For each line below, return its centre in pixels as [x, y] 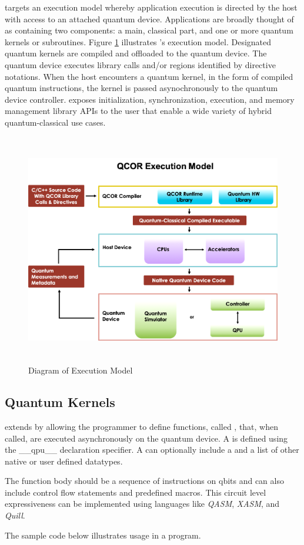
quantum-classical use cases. [55, 122]
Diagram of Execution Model [81, 370]
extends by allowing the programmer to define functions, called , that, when [142, 426]
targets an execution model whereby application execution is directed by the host [151, 7]
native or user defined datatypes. [64, 461]
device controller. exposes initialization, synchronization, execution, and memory [150, 99]
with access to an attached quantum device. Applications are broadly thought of [149, 18]
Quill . [15, 515]
